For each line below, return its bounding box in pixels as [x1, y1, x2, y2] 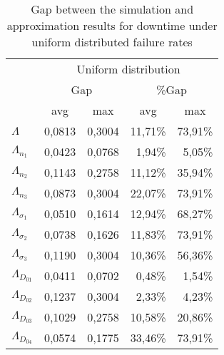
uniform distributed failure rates [31, 34, 193, 50]
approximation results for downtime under [6, 17, 218, 34]
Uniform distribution [76, 61, 180, 77]
